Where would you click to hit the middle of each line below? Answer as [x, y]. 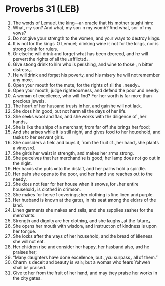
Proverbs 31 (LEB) [42, 9]
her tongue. [24, 231]
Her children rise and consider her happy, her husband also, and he [81, 247]
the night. [22, 163]
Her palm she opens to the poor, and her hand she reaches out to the [82, 174]
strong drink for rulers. [35, 49]
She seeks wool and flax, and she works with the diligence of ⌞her [80, 116]
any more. [23, 80]
